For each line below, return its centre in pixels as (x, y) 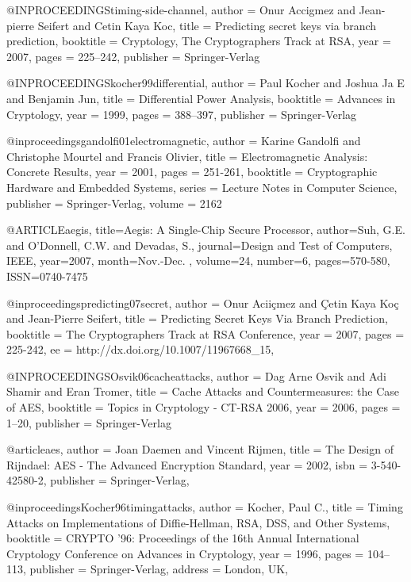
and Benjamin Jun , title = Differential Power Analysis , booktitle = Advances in (201, 98)
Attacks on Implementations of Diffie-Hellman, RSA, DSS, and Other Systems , (198, 522)
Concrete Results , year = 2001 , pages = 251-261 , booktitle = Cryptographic (192, 172)
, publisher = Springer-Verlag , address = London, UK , (156, 569)
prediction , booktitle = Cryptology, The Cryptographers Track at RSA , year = (199, 41)
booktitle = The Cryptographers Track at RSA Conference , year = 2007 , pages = (205, 333)
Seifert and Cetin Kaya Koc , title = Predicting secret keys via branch (207, 25)
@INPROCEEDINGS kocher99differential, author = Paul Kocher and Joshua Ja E (205, 83)
